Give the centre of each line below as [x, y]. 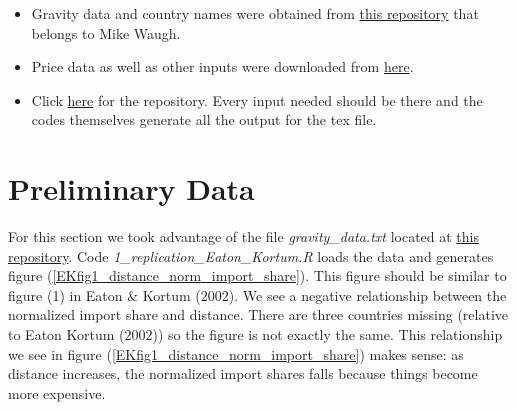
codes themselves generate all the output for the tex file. [204, 119]
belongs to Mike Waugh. [106, 32]
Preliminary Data [131, 188]
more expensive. [57, 392]
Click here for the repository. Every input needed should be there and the [257, 99]
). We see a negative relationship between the [367, 294]
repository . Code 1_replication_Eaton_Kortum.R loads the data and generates [251, 255]
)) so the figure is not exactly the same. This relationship [327, 334]
